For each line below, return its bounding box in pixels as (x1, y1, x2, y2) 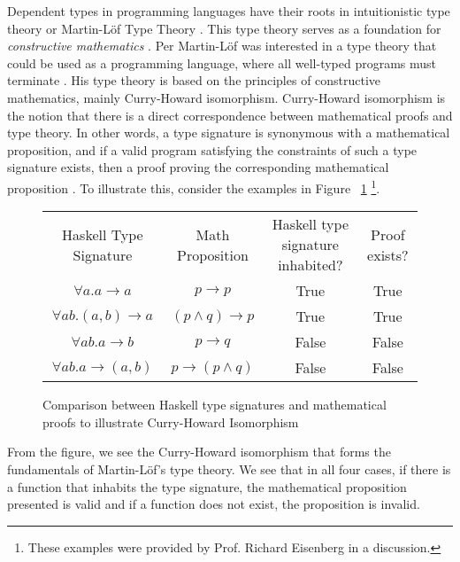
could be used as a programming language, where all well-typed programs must (7, 53, 437, 72)
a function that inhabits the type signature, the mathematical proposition (7, 477, 407, 496)
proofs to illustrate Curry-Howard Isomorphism (42, 412, 299, 431)
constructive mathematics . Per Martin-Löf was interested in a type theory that (7, 36, 437, 55)
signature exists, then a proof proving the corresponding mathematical (7, 158, 389, 176)
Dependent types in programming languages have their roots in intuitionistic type (7, 2, 450, 20)
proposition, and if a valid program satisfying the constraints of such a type (7, 140, 418, 159)
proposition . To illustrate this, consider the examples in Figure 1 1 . (7, 176, 380, 197)
